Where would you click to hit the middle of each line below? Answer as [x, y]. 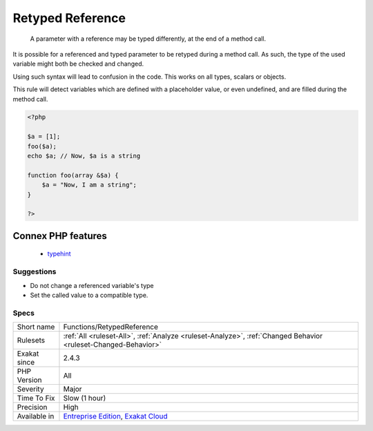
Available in [36, 416]
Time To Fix [36, 399]
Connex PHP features [60, 236]
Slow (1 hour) [85, 399]
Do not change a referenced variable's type [92, 285]
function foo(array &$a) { [73, 175]
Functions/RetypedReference [111, 327]
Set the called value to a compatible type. [89, 295]
